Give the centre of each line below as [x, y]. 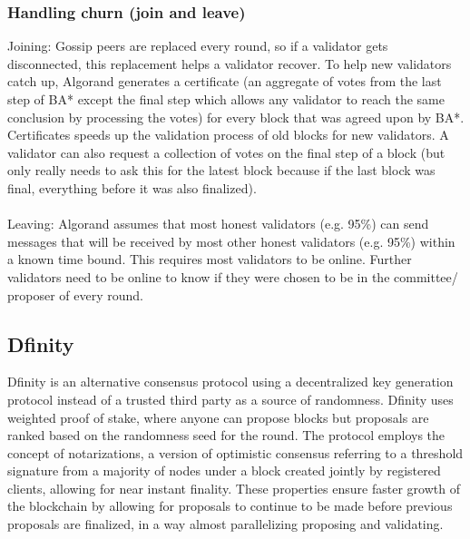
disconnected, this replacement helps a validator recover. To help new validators [230, 63]
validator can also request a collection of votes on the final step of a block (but [226, 152]
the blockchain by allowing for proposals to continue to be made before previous [230, 506]
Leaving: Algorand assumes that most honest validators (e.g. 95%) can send [218, 224]
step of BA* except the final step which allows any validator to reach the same [226, 99]
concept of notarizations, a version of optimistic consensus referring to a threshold [235, 452]
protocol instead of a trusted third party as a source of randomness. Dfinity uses [230, 399]
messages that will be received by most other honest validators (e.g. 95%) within [231, 241]
